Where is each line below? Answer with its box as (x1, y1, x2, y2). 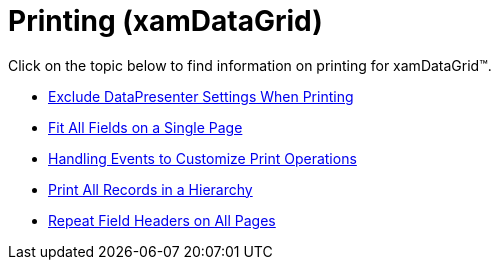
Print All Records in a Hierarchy (48, 180, 253, 198)
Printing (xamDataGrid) (8, 4, 323, 38)
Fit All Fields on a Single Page (48, 118, 243, 136)
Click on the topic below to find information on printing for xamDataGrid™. (8, 56, 492, 74)
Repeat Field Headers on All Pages (48, 211, 276, 229)
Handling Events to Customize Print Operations (48, 149, 357, 167)
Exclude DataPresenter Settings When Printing (48, 87, 354, 105)
